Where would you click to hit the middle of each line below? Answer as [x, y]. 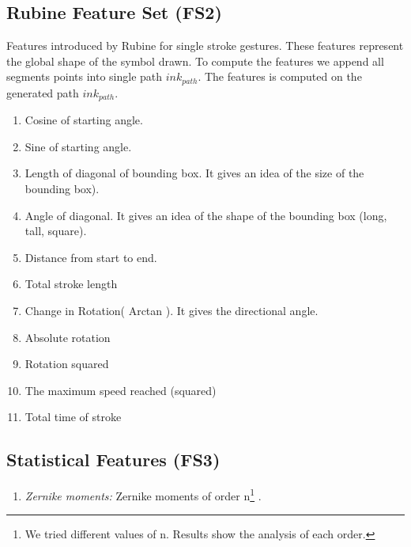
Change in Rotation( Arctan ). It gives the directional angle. [172, 311]
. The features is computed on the [280, 76]
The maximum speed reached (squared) [121, 390]
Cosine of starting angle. [84, 120]
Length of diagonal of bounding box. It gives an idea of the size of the [194, 173]
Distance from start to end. [91, 257]
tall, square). [56, 231]
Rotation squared [67, 364]
